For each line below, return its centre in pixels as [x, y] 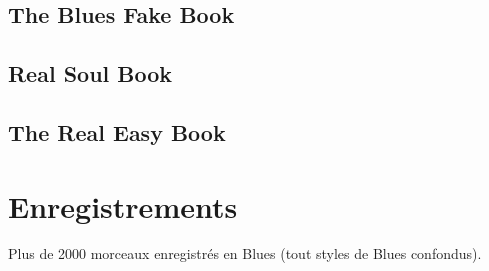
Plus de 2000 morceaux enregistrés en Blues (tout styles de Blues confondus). [245, 253]
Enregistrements [123, 205]
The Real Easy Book [117, 131]
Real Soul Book [90, 73]
